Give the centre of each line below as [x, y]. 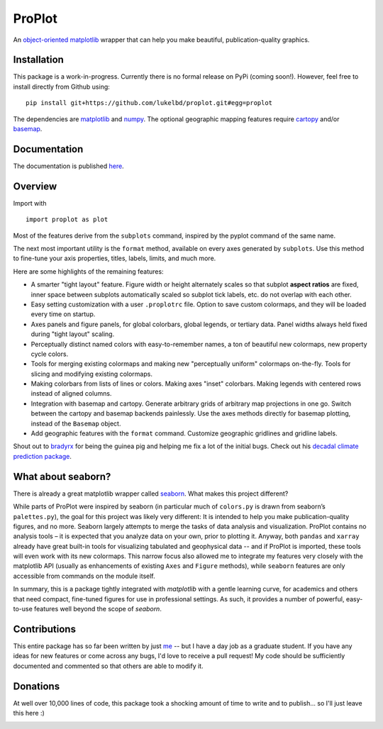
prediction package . [43, 456]
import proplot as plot [67, 219]
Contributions [44, 629]
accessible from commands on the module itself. [84, 576]
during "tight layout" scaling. [73, 334]
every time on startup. [63, 314]
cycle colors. [50, 354]
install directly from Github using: [61, 87]
